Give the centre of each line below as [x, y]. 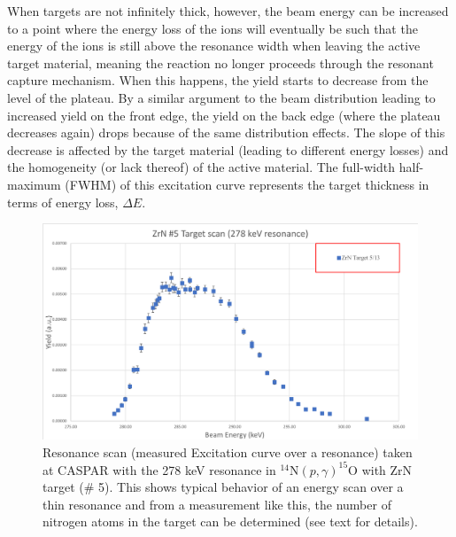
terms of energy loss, [63, 202]
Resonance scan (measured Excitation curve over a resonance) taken [228, 451]
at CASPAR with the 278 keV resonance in [159, 469]
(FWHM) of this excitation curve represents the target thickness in [247, 184]
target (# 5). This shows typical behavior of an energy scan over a [223, 487]
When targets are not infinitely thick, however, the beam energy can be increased [228, 11]
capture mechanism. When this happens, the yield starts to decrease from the [218, 80]
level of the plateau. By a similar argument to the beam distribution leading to [221, 97]
